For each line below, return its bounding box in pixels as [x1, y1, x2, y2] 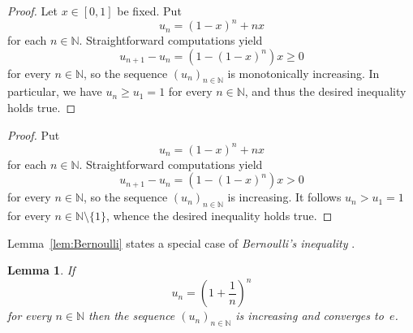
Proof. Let [7, 2, 58, 19]
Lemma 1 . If [7, 262, 75, 279]
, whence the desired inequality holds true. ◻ [106, 207, 333, 224]
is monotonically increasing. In [227, 64, 380, 81]
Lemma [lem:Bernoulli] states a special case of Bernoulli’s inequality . [7, 234, 355, 251]
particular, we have [7, 83, 102, 100]
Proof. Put [7, 126, 60, 143]
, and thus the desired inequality [244, 83, 407, 100]
